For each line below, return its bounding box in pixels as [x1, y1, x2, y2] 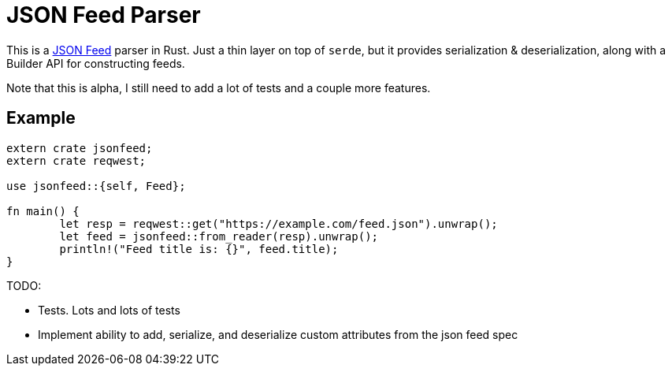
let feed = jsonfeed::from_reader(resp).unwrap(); [59, 229, 379, 243]
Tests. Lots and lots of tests [38, 303, 180, 317]
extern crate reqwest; [6, 154, 147, 167]
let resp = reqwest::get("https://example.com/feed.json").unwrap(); [59, 217, 498, 230]
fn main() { [6, 204, 80, 218]
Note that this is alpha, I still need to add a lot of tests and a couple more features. [6, 80, 431, 95]
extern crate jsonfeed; [6, 141, 153, 154]
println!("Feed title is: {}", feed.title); [59, 242, 339, 255]
